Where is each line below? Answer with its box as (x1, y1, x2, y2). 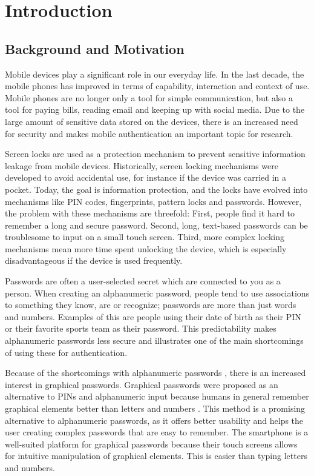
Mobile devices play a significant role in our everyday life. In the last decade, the (5, 67, 304, 80)
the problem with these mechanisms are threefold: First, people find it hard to (5, 207, 295, 220)
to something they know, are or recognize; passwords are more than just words (5, 298, 296, 311)
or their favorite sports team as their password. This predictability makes (5, 322, 276, 335)
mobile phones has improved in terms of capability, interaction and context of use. (5, 79, 310, 92)
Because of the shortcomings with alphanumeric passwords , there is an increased (5, 366, 306, 379)
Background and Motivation (5, 39, 185, 58)
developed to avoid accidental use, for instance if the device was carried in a (5, 171, 287, 184)
